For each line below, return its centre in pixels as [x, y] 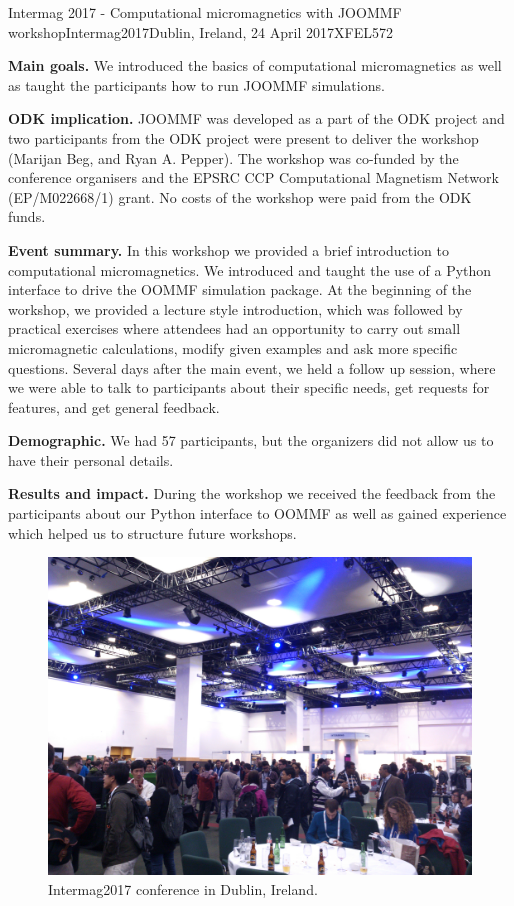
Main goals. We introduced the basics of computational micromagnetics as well [255, 65]
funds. [27, 216]
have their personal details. [91, 459]
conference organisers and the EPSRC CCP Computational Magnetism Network [253, 177]
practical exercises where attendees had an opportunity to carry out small [234, 328]
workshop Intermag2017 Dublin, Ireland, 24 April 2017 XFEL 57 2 [200, 31]
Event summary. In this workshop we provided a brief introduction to [228, 249]
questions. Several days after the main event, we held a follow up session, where [252, 367]
